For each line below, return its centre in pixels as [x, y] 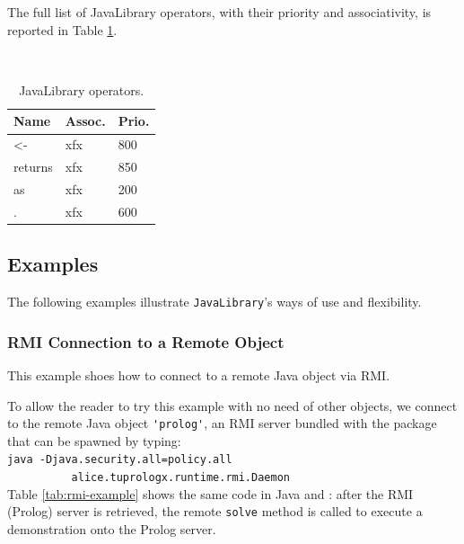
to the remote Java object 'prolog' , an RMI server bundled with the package [222, 423]
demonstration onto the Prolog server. [112, 528]
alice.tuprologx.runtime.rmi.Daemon [180, 478]
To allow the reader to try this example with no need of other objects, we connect [232, 405]
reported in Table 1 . [62, 29]
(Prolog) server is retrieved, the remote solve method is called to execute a [215, 511]
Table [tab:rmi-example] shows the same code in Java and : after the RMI [210, 493]
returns [33, 167]
